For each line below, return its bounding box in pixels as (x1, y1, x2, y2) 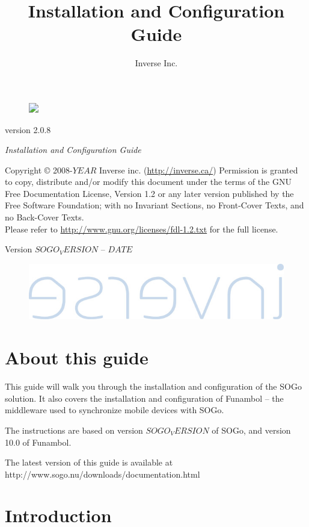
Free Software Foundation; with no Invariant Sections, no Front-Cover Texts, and (5, 199, 304, 211)
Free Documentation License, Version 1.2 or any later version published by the (5, 187, 294, 199)
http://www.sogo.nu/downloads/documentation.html (5, 467, 200, 480)
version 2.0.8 (5, 123, 51, 136)
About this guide (5, 345, 148, 370)
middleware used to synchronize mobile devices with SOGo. (5, 404, 224, 416)
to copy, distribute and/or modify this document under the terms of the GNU (5, 175, 292, 188)
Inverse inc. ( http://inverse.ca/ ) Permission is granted (99, 163, 298, 176)
